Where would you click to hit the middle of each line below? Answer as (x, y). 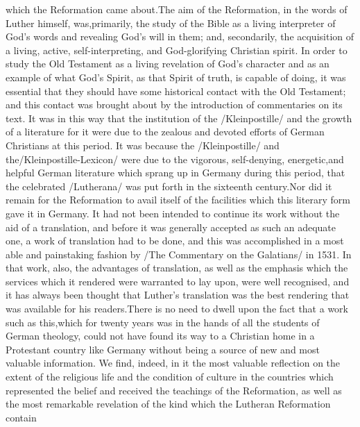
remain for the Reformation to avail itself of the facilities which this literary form (178, 200)
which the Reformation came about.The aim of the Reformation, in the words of (177, 9)
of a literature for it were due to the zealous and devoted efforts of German (165, 132)
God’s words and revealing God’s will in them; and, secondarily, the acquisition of (180, 36)
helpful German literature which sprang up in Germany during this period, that (175, 173)
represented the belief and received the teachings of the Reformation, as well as (174, 390)
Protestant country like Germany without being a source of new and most (163, 349)
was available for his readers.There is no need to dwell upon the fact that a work (177, 309)
